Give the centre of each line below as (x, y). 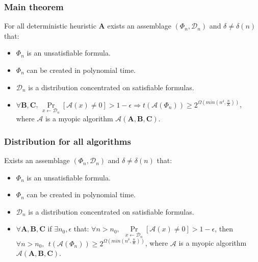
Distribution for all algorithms (68, 141)
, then (224, 229)
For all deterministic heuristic (50, 26)
